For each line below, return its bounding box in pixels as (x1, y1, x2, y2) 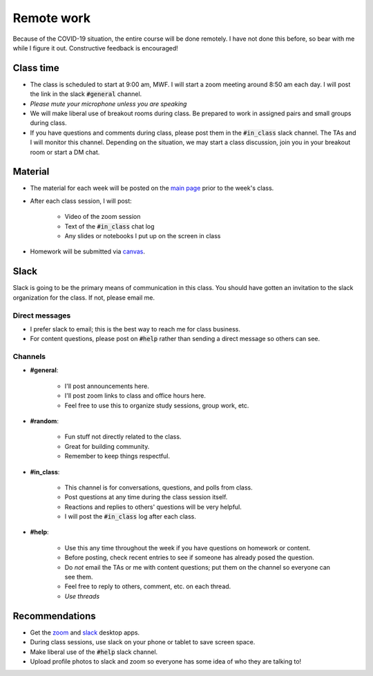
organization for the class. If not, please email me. (12, 293, 155, 302)
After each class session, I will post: (30, 197, 133, 205)
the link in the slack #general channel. (30, 90, 142, 98)
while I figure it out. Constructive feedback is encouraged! (12, 44, 179, 52)
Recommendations (12, 610, 96, 621)
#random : (30, 416, 59, 425)
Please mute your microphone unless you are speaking (30, 99, 187, 108)
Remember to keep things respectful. (64, 452, 171, 461)
